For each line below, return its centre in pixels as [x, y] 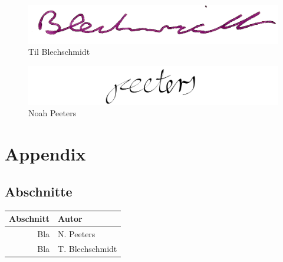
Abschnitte [39, 191]
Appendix [45, 154]
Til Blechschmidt [59, 52]
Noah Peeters [52, 113]
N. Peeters [77, 233]
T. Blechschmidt [88, 248]
